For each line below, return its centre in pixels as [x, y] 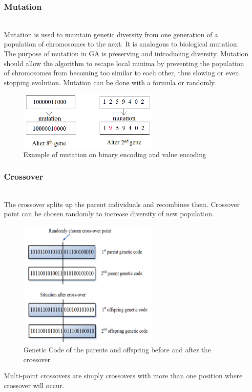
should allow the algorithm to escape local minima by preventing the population [124, 63]
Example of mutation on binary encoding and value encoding [115, 154]
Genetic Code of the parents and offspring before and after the [117, 349]
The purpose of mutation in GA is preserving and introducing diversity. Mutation [126, 53]
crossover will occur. [34, 385]
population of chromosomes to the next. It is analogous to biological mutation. [122, 44]
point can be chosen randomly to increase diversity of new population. [109, 214]
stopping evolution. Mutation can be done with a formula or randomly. [110, 82]
